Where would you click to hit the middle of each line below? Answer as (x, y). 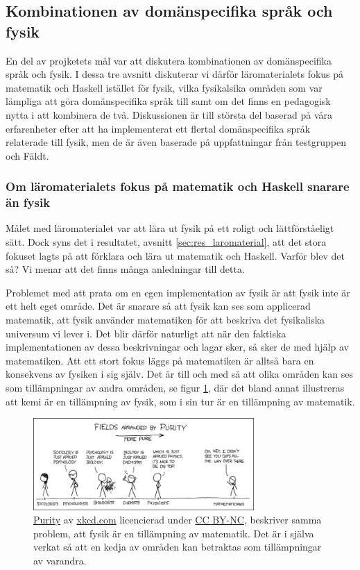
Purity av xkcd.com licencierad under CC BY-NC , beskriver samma (178, 520)
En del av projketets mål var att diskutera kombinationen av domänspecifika (169, 60)
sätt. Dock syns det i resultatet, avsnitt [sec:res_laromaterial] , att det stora (166, 242)
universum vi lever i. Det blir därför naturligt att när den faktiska (146, 333)
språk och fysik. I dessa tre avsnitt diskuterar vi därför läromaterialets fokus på (175, 74)
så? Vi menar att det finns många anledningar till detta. (125, 269)
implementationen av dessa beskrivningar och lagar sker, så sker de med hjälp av (177, 347)
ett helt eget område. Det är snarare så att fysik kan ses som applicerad (158, 306)
